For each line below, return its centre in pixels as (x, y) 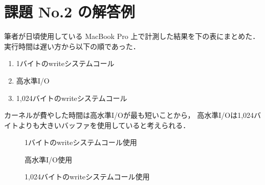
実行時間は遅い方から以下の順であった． (72, 46)
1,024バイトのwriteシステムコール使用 (87, 177)
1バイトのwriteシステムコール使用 (81, 142)
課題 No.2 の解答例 (70, 12)
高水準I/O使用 (48, 159)
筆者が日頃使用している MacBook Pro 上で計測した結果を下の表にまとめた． (132, 36)
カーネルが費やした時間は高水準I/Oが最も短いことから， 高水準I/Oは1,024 (129, 115)
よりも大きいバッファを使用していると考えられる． (104, 125)
